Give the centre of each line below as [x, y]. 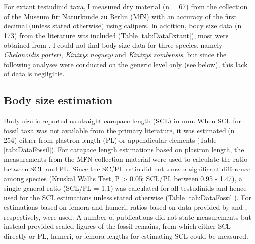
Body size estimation [58, 100]
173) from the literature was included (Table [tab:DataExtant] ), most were [116, 35]
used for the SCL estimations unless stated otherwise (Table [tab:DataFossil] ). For [127, 197]
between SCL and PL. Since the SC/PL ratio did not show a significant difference [127, 168]
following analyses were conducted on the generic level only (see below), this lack [126, 64]
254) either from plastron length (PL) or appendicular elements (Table [110, 140]
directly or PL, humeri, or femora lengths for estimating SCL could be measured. [126, 236]
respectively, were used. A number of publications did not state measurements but [128, 216]
